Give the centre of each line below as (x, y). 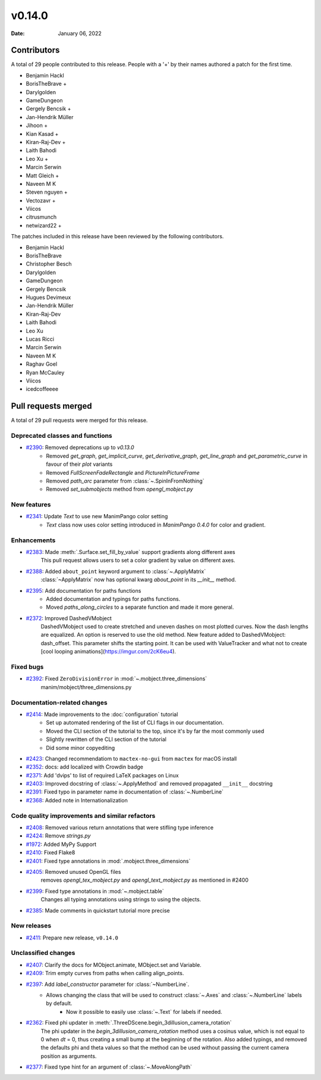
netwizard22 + (44, 225)
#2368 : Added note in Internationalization (77, 800)
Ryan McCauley (45, 372)
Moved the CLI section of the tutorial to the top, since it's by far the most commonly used (155, 731)
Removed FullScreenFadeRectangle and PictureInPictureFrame (123, 472)
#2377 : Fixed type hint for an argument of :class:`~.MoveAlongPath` (109, 1067)
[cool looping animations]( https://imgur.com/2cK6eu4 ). (108, 652)
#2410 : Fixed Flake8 (51, 852)
